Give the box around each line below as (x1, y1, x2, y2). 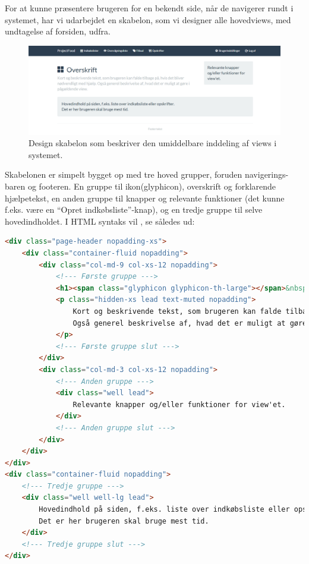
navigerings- (244, 168, 289, 181)
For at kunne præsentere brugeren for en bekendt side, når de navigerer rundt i (5, 2, 294, 14)
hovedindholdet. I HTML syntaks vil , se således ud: (5, 215, 195, 227)
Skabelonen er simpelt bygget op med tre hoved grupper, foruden (5, 168, 242, 181)
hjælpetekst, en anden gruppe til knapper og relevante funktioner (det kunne (5, 191, 285, 204)
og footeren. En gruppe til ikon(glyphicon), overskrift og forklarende (27, 180, 276, 193)
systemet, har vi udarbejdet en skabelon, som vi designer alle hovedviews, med (5, 13, 291, 26)
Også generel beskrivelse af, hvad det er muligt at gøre (72, 319, 307, 327)
